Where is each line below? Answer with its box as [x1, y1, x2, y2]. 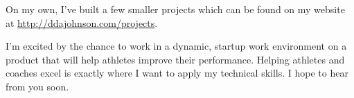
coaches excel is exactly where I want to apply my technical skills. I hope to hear [6, 66, 348, 80]
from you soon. [6, 79, 69, 93]
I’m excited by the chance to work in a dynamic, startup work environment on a [6, 39, 347, 53]
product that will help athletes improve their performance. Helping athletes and [6, 52, 345, 66]
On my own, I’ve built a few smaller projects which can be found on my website [6, 2, 345, 16]
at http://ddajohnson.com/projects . [6, 15, 158, 30]
